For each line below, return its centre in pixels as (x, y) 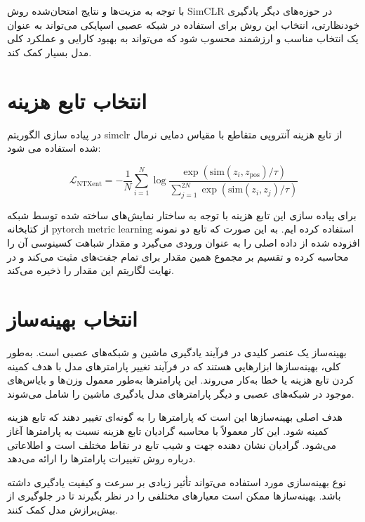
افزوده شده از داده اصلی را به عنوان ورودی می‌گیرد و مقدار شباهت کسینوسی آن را (184, 243)
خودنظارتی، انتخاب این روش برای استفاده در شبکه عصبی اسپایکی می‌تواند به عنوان (184, 24)
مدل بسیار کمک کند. (49, 52)
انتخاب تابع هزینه (77, 100)
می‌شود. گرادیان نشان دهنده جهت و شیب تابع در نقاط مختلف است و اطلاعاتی (172, 444)
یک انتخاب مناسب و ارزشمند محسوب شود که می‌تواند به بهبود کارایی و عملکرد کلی (183, 38)
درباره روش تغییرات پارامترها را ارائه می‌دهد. (101, 458)
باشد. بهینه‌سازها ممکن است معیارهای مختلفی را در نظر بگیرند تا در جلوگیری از (174, 496)
